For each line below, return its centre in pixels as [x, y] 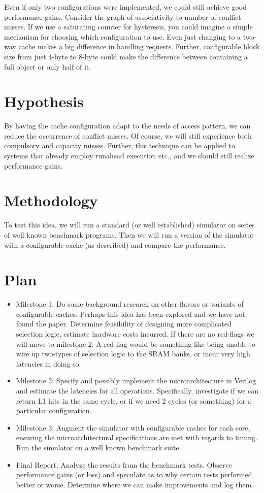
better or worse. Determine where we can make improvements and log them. [135, 484]
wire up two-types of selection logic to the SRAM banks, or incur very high [133, 354]
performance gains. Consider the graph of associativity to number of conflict [123, 17]
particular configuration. [54, 410]
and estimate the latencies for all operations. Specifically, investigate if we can [137, 391]
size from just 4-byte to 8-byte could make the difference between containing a [126, 56]
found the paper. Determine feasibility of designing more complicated [124, 324]
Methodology [51, 200]
